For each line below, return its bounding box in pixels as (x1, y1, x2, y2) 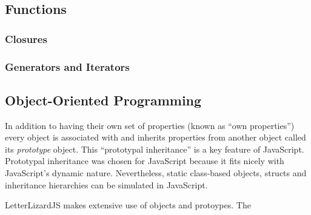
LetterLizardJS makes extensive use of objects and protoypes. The (5, 199, 251, 211)
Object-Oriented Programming (5, 90, 202, 109)
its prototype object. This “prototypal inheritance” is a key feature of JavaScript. (5, 142, 304, 155)
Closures (5, 31, 47, 46)
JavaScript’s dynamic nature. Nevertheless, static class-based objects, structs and (5, 167, 307, 179)
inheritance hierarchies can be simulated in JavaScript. (5, 178, 208, 191)
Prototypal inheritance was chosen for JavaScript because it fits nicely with (5, 154, 284, 167)
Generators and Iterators (5, 59, 130, 74)
